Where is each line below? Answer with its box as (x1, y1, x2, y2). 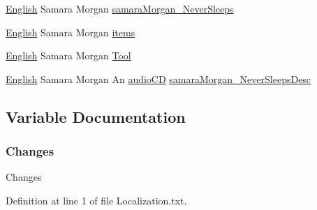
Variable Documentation (6, 105, 186, 127)
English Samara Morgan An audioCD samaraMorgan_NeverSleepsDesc (6, 71, 311, 86)
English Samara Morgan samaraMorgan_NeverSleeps (6, 1, 234, 15)
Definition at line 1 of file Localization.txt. (6, 193, 187, 207)
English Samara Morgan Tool (6, 48, 131, 63)
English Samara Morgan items (6, 24, 135, 39)
